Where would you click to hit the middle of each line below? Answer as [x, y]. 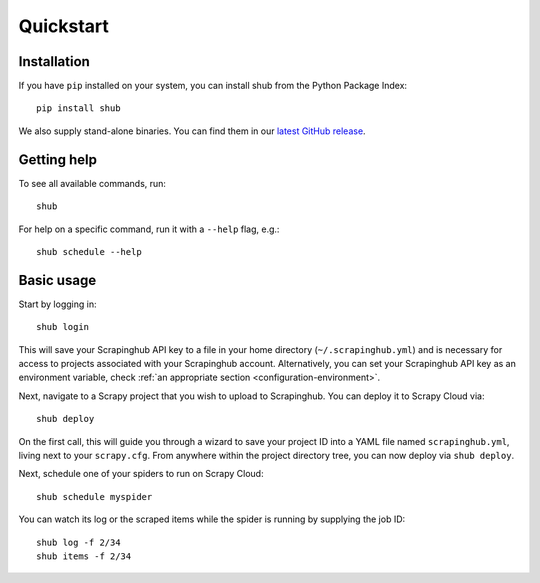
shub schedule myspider [94, 496]
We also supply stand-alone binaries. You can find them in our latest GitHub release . [192, 131]
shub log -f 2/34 [78, 542]
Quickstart [64, 26]
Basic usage [57, 280]
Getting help [57, 159]
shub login [63, 327]
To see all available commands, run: [92, 183]
